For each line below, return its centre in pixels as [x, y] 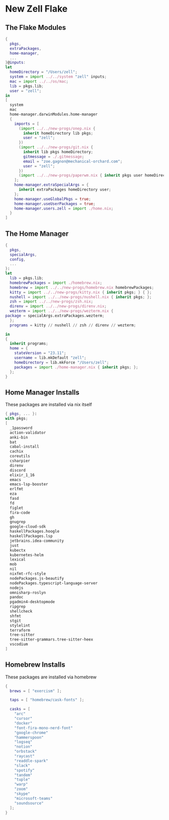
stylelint [20, 625]
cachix [17, 451]
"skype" [22, 794]
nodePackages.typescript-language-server [54, 583]
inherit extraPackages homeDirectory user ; [65, 190]
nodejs [17, 588]
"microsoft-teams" [33, 798]
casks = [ [20, 709]
